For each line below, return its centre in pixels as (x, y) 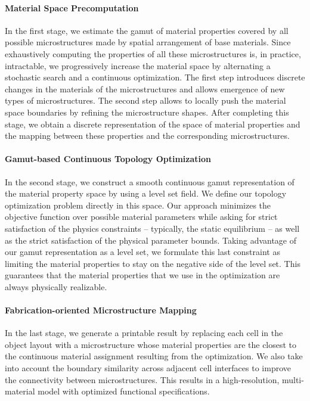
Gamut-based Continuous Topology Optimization (108, 159)
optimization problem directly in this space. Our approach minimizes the (138, 205)
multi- (293, 379)
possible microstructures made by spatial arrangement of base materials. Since (148, 42)
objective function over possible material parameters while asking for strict (141, 217)
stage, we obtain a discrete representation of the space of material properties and (153, 124)
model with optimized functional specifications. (124, 391)
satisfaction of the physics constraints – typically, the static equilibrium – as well (152, 228)
